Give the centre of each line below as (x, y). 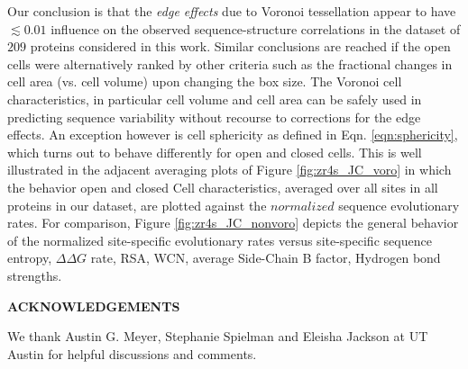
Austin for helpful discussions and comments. (132, 353)
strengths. (35, 275)
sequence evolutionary (399, 205)
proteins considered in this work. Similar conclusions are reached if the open (240, 46)
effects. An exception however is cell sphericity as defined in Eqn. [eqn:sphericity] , (233, 135)
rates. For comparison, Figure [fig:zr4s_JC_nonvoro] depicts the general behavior (233, 223)
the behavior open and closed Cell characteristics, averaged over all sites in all (223, 187)
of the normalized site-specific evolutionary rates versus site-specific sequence (220, 240)
